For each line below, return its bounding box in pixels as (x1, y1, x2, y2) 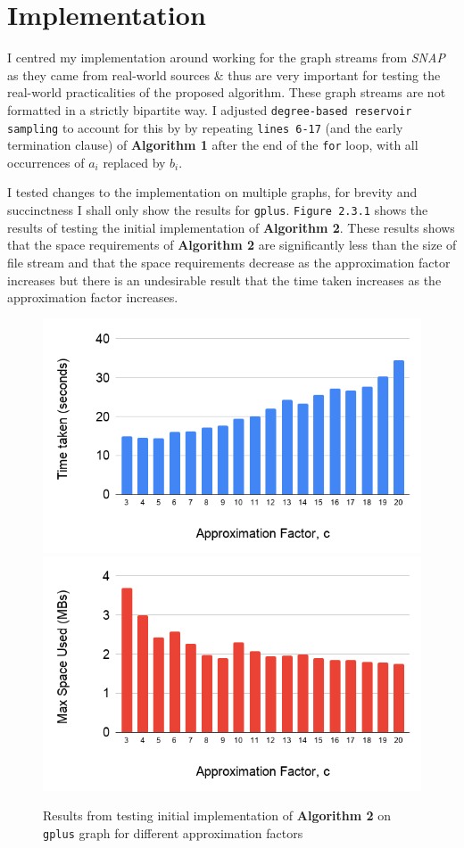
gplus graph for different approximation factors (43, 823, 303, 842)
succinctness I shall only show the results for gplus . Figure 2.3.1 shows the (7, 201, 428, 219)
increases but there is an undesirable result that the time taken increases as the (7, 270, 442, 289)
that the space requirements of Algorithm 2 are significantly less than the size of (7, 235, 457, 254)
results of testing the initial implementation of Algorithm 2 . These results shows (7, 218, 455, 236)
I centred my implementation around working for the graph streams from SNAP (7, 48, 445, 67)
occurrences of (7, 152, 85, 171)
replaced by (103, 152, 166, 171)
